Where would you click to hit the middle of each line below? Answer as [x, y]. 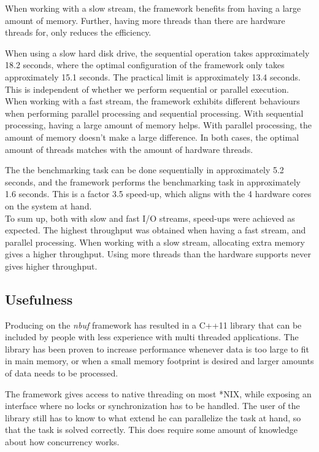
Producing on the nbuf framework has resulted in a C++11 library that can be [153, 325]
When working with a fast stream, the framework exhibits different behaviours [152, 101]
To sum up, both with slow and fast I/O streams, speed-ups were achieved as [150, 218]
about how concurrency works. [62, 442]
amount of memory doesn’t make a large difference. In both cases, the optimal [152, 137]
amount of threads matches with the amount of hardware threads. [129, 149]
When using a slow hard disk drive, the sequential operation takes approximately [157, 53]
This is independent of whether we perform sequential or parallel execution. [147, 89]
